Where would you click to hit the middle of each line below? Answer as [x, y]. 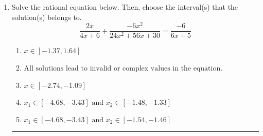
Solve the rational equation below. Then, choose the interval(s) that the [125, 7]
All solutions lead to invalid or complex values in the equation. [123, 68]
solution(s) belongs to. [47, 17]
